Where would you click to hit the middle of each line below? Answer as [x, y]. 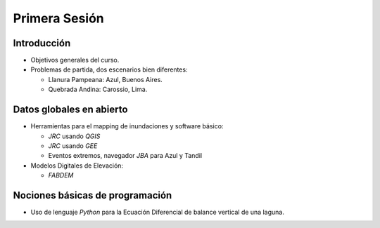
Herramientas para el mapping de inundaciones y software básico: [127, 126]
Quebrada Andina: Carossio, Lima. [98, 89]
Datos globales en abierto [70, 110]
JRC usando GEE [73, 146]
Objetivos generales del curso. [75, 60]
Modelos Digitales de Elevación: [77, 166]
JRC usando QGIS [74, 136]
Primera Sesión [59, 18]
